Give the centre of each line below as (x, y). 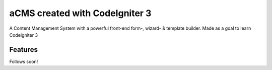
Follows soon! (24, 61)
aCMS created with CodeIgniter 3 (80, 13)
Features (23, 50)
